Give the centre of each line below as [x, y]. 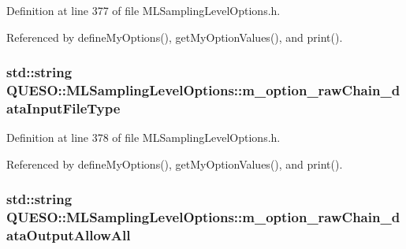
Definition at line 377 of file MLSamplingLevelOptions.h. [143, 10]
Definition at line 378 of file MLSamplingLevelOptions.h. [143, 138]
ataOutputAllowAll [69, 235]
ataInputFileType [63, 108]
